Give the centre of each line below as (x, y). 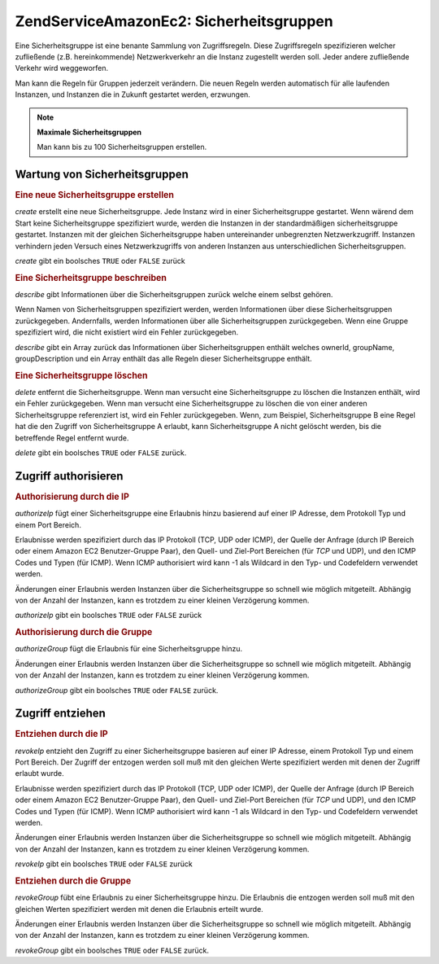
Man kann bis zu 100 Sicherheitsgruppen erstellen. (122, 147)
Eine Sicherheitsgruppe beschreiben (91, 278)
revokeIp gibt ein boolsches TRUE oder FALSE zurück (104, 864)
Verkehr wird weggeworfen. (62, 68)
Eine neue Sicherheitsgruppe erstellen (95, 195)
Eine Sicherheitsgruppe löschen (81, 375)
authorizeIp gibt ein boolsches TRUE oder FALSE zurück (109, 616)
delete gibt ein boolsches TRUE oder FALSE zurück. (101, 453)
